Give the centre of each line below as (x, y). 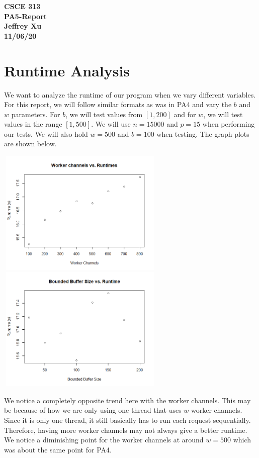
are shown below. (30, 144)
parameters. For (36, 114)
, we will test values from (104, 114)
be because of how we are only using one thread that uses (93, 410)
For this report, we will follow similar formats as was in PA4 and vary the (118, 104)
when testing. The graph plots (203, 133)
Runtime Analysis (67, 70)
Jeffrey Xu (23, 26)
